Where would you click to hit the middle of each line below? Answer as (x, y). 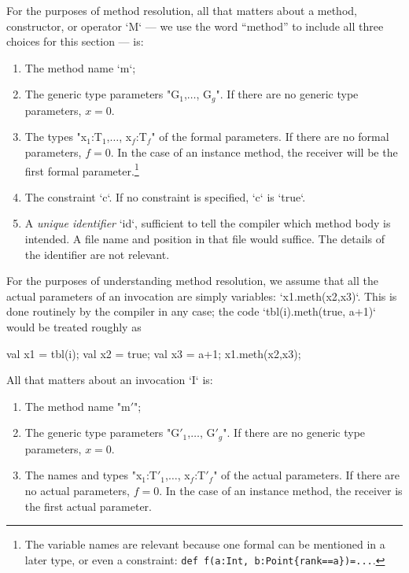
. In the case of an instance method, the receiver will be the (254, 152)
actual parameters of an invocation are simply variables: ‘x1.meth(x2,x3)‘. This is (202, 296)
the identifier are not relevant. (97, 254)
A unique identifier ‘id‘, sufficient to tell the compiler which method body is (208, 223)
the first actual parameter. (88, 506)
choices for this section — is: (75, 41)
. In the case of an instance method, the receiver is (281, 491)
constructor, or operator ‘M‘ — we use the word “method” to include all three (195, 26)
